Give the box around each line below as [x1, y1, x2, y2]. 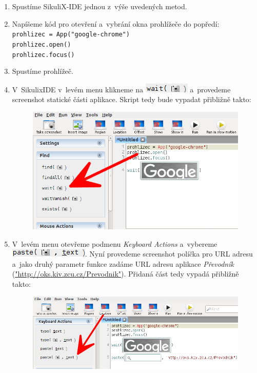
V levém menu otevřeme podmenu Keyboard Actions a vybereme [12, 238, 218, 249]
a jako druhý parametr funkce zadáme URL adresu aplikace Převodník [12, 258, 234, 269]
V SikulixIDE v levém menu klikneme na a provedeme [12, 84, 231, 94]
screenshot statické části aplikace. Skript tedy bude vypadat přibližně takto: [12, 94, 251, 105]
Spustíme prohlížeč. [12, 66, 73, 76]
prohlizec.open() [12, 41, 71, 48]
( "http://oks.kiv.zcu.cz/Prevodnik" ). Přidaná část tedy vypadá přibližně [12, 268, 239, 279]
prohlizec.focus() [12, 51, 75, 58]
